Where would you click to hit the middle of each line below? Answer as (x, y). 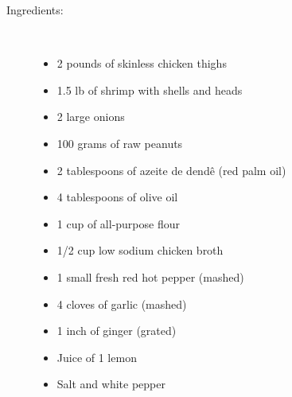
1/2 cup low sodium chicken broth (140, 250)
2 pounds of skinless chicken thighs (142, 63)
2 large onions (91, 117)
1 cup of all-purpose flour (118, 223)
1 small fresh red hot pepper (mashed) (150, 276)
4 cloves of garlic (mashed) (122, 304)
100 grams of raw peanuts (120, 143)
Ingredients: (35, 10)
